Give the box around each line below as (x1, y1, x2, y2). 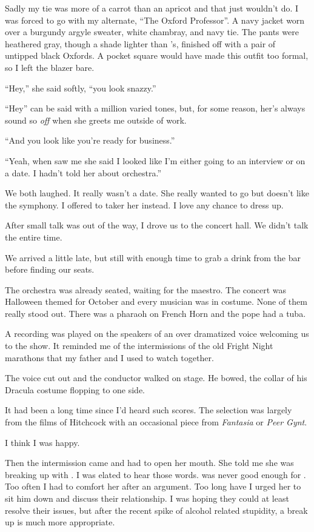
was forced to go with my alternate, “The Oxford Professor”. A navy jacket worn (5, 13, 305, 26)
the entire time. (5, 230, 62, 243)
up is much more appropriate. (5, 516, 115, 528)
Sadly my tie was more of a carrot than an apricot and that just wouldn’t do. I (5, 2, 299, 14)
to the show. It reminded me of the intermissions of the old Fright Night (5, 339, 273, 352)
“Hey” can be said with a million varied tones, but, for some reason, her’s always (5, 102, 306, 115)
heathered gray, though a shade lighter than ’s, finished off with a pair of (5, 37, 276, 50)
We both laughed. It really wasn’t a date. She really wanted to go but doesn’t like (5, 187, 309, 199)
